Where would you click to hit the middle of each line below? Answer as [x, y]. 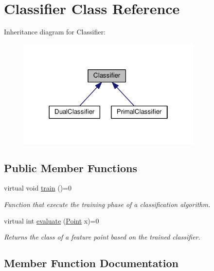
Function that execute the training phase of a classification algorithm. [107, 204]
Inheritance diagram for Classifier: [55, 32]
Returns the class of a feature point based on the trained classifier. [102, 237]
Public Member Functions [71, 167]
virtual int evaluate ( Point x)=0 [52, 220]
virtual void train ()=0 [38, 188]
